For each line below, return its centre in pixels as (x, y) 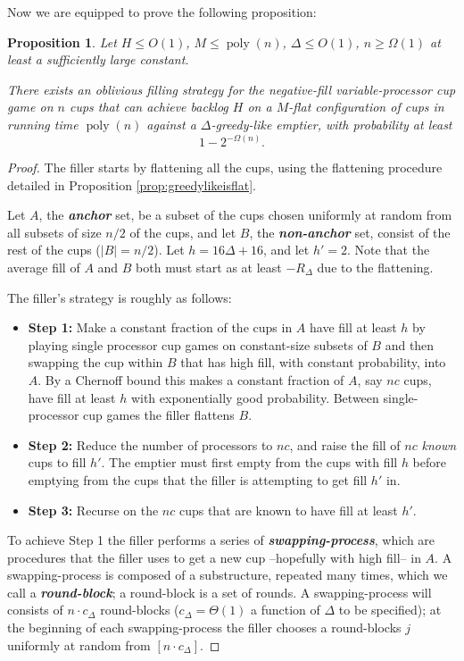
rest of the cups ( (54, 250)
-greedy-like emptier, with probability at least (331, 124)
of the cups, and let (183, 232)
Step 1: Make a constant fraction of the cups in (160, 327)
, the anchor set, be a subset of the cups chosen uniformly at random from (245, 215)
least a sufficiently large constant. (98, 59)
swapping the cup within (95, 362)
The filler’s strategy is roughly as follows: (120, 297)
